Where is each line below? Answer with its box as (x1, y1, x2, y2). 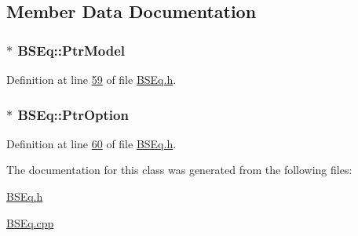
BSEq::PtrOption (17, 104, 129, 124)
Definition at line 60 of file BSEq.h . (6, 135, 177, 151)
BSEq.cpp (6, 214, 54, 231)
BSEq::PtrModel (17, 40, 126, 60)
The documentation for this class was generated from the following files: (6, 162, 353, 178)
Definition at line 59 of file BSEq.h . (6, 71, 177, 87)
